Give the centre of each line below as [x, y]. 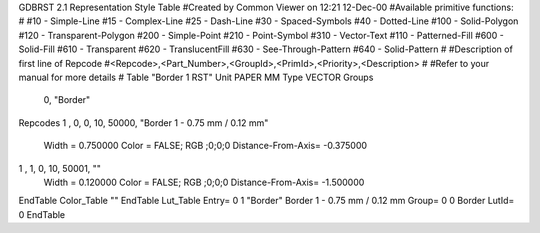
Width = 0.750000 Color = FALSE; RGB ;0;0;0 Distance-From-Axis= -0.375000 [205, 146]
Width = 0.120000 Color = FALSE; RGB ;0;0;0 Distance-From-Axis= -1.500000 [204, 182]
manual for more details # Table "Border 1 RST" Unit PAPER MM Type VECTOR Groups [196, 77]
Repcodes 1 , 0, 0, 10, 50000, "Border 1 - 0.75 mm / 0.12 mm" [143, 122]
